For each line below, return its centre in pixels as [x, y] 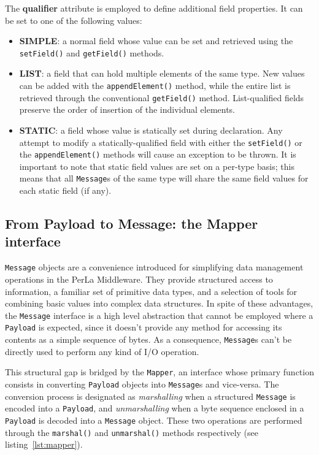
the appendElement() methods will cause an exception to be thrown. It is [158, 154]
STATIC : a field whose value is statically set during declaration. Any [151, 130]
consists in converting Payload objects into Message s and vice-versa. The [142, 384]
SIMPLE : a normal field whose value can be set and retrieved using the [156, 41]
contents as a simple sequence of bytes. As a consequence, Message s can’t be [148, 339]
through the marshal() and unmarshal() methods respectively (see [132, 432]
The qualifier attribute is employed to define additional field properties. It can [154, 8]
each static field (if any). [65, 190]
